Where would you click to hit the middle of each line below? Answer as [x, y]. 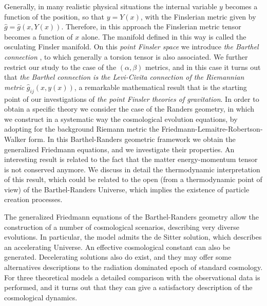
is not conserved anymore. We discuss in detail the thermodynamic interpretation [132, 169]
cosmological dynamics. [41, 297]
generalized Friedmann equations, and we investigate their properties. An [119, 149]
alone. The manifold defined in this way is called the [164, 36]
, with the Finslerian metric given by [198, 16]
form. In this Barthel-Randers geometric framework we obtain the [132, 139]
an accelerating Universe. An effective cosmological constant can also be [117, 247]
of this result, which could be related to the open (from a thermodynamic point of [133, 179]
